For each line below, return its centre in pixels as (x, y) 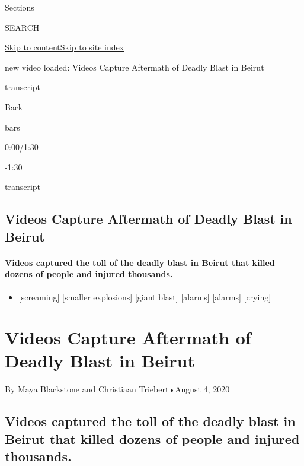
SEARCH (22, 27)
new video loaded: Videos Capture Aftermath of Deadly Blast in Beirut (135, 67)
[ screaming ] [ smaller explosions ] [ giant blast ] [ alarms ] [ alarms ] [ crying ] (145, 297)
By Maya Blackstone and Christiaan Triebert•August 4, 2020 (117, 389)
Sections (20, 7)
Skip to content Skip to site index (65, 47)
